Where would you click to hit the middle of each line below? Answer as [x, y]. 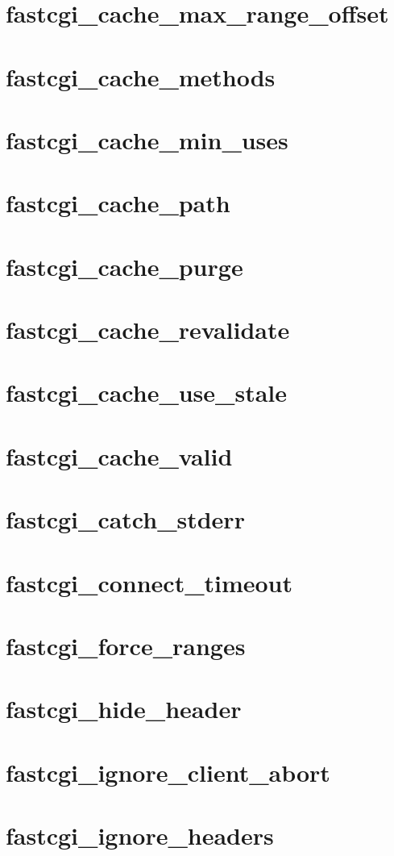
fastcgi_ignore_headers [140, 835]
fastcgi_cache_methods [141, 76]
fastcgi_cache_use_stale [146, 393]
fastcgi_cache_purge [124, 266]
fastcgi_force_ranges [126, 645]
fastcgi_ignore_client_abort [168, 772]
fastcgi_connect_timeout [149, 582]
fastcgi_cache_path [118, 203]
